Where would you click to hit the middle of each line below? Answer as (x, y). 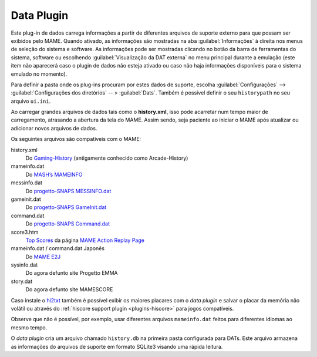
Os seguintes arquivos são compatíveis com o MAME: (76, 139)
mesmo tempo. (29, 327)
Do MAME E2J (43, 257)
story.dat (22, 281)
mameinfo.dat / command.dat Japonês (58, 248)
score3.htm (25, 232)
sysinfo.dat (24, 265)
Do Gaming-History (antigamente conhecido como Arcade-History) (107, 158)
